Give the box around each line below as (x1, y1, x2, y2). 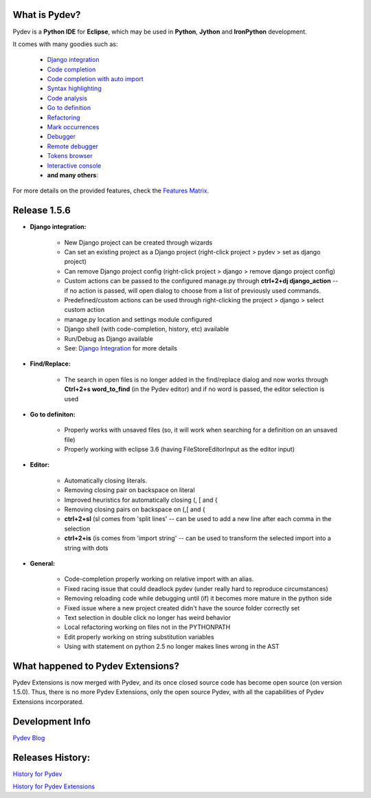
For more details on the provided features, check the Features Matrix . (12, 186, 210, 195)
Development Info (12, 716, 91, 727)
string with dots (64, 544, 109, 552)
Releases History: (12, 751, 91, 763)
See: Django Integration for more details (64, 344, 178, 352)
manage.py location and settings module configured (64, 315, 212, 323)
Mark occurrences (47, 123, 100, 131)
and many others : (47, 170, 99, 179)
